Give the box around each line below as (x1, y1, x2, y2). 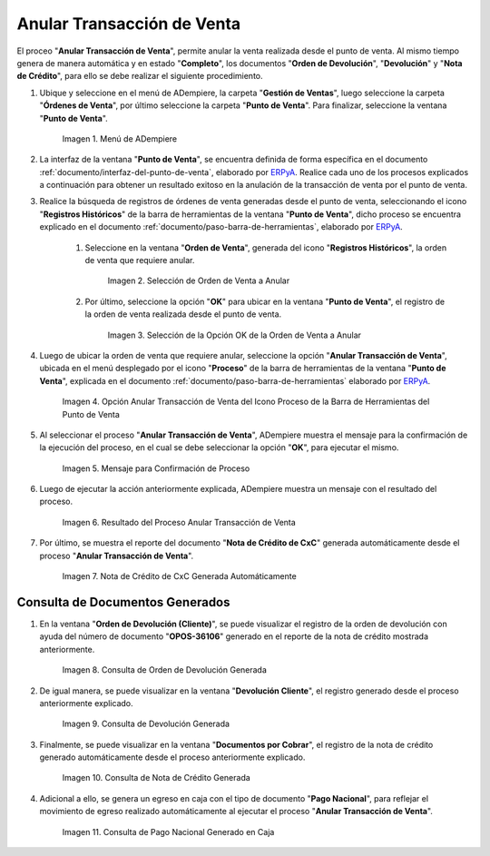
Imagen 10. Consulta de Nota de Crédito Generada (62, 772, 251, 783)
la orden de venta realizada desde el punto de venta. (84, 309, 282, 320)
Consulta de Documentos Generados (16, 595, 230, 610)
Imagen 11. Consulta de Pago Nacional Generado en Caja (62, 826, 275, 837)
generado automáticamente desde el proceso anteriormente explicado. (39, 752, 306, 763)
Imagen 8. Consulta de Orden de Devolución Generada (62, 664, 268, 675)
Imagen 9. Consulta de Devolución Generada (62, 718, 230, 730)
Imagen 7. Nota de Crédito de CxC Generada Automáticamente (62, 571, 297, 582)
